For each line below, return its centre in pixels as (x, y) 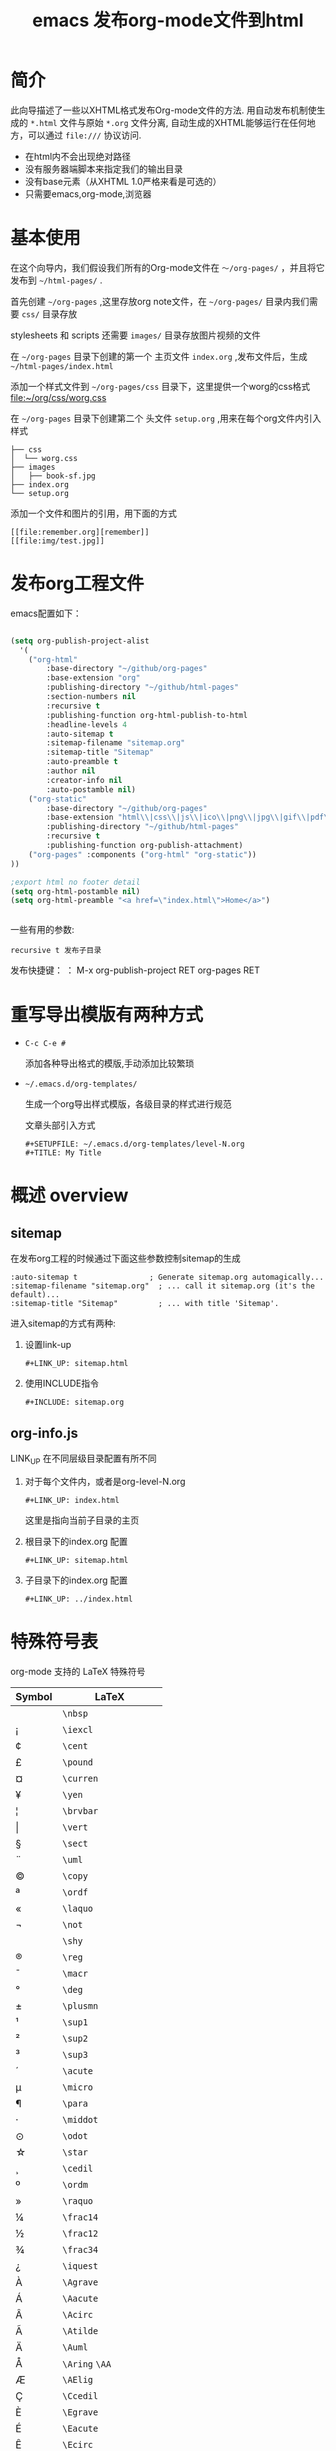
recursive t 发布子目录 (56, 951)
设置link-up (48, 1345)
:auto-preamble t (82, 762)
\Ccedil (80, 2395)
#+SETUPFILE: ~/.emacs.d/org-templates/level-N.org (134, 1144)
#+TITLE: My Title (63, 1153)
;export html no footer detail (75, 882)
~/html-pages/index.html (62, 366)
